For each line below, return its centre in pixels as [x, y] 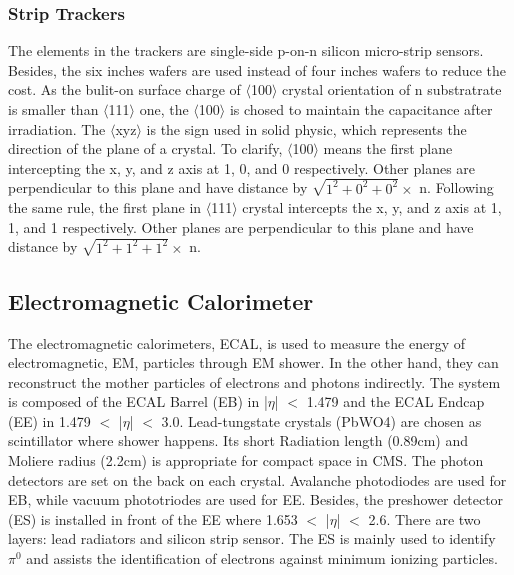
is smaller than [53, 109]
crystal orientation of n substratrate [392, 89]
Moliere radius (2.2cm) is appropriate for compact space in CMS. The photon [246, 460]
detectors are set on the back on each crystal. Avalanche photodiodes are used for [257, 479]
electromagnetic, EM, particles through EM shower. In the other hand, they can [253, 362]
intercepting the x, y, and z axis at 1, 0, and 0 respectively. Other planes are [242, 167]
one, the [164, 109]
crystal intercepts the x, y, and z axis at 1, [372, 207]
